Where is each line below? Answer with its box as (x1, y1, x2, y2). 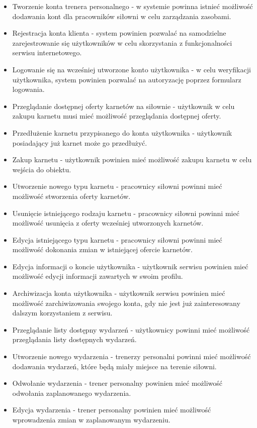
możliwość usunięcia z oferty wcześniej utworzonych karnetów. (12, 218, 204, 228)
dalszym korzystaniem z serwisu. (12, 307, 113, 318)
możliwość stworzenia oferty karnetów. (12, 190, 131, 201)
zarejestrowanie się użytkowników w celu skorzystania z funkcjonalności (12, 37, 232, 48)
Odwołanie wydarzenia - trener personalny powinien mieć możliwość (12, 378, 223, 388)
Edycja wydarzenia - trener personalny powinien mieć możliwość (12, 404, 211, 415)
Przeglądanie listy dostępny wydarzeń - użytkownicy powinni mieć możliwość (12, 324, 250, 335)
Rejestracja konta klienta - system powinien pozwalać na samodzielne (12, 28, 226, 38)
